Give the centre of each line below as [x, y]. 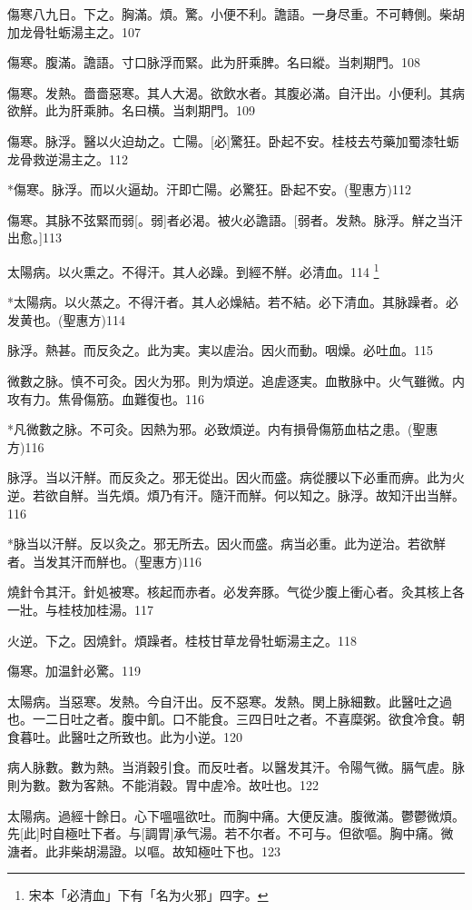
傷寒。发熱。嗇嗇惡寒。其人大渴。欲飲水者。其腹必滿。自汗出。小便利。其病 [236, 92]
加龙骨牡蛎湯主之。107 [74, 31]
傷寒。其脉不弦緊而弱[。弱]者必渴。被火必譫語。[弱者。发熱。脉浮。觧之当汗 [235, 219]
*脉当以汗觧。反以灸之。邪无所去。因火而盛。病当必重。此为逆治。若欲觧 [226, 544]
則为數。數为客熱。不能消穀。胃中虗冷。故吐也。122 [163, 785]
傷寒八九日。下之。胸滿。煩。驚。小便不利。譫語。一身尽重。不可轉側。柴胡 [236, 14]
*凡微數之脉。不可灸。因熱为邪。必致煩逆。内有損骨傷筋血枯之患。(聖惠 [223, 429]
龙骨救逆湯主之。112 [68, 158]
